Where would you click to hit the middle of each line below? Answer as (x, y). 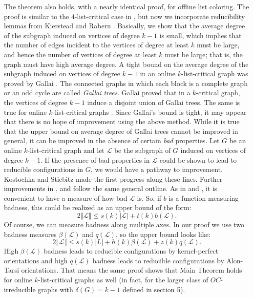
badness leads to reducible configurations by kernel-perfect (131, 251)
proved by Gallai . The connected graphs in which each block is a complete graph (126, 83)
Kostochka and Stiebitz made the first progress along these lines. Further (113, 179)
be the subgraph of (142, 150)
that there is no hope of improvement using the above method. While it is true (122, 121)
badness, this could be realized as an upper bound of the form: (98, 207)
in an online (158, 74)
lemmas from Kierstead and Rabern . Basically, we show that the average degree (125, 26)
